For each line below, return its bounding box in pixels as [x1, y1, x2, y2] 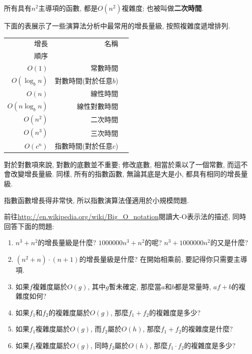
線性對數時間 [77, 101, 118, 111]
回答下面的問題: [4, 221, 54, 231]
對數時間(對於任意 [55, 76, 113, 86]
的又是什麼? [210, 237, 248, 248]
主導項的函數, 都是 [38, 3, 98, 13]
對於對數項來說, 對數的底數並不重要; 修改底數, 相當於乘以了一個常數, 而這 [4, 159, 241, 169]
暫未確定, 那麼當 [109, 281, 162, 291]
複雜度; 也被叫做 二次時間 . [121, 3, 204, 13]
